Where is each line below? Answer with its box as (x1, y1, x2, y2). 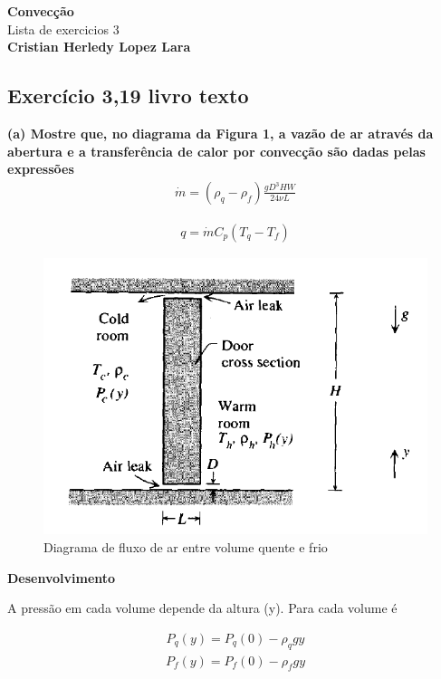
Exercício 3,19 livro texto (7, 81, 249, 110)
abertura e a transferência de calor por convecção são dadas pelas (7, 141, 426, 160)
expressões (7, 159, 74, 178)
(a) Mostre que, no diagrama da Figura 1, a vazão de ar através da (7, 123, 434, 142)
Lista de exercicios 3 (7, 19, 120, 38)
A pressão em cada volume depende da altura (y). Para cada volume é (7, 598, 398, 617)
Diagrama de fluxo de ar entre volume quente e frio (43, 537, 328, 556)
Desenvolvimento (7, 568, 116, 587)
